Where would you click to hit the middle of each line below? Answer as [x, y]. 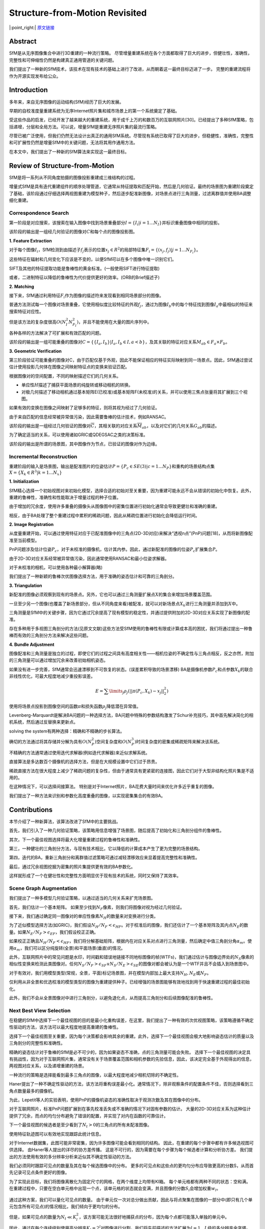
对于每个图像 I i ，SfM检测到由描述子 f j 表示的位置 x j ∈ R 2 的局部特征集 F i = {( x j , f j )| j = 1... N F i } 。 [105, 250]
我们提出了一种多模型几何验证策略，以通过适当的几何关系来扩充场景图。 [82, 898]
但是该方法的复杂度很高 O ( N [38, 322]
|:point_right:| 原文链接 [32, 28]
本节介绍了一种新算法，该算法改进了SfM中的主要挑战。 [65, 821]
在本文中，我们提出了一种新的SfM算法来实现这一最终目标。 [69, 151]
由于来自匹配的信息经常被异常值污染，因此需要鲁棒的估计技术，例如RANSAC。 [89, 417]
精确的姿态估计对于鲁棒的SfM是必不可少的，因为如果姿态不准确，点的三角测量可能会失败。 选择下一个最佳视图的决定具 [130, 1052]
